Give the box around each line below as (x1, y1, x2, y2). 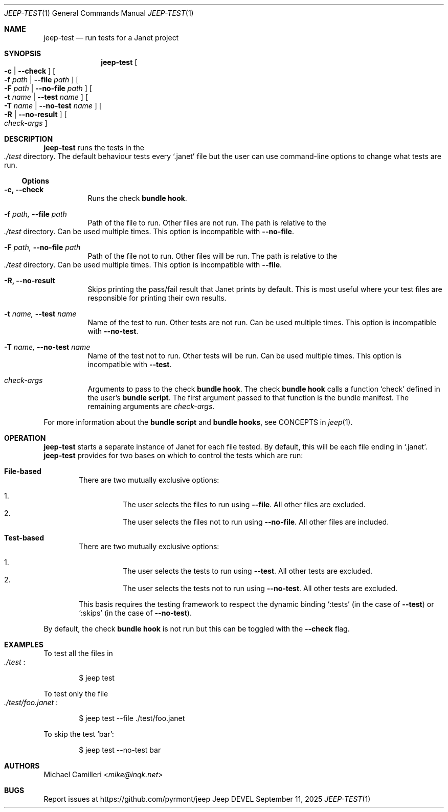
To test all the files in (43, 649, 113, 658)
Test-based (4, 533, 44, 542)
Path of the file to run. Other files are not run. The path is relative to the (87, 218, 326, 227)
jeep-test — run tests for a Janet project (43, 33, 179, 42)
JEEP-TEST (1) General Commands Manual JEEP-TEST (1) (4, 9, 194, 17)
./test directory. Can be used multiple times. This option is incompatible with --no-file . (4, 227, 294, 236)
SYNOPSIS (4, 49, 41, 58)
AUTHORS (4, 761, 40, 770)
